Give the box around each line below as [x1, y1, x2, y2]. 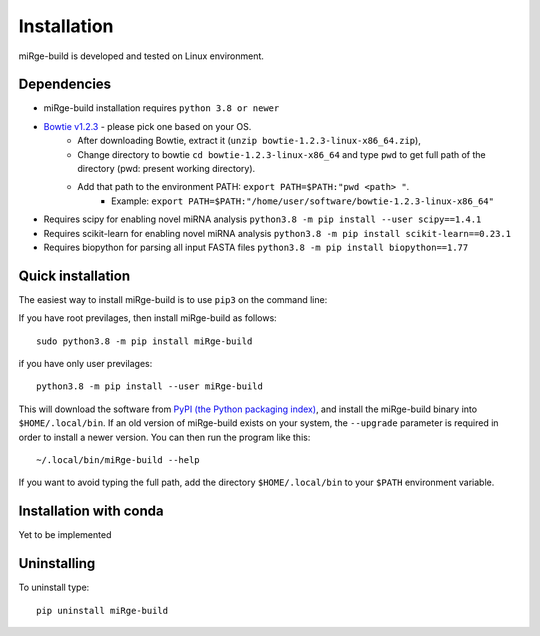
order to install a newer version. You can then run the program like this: [18, 431, 311, 443]
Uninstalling [18, 555, 96, 572]
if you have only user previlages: [18, 358, 153, 370]
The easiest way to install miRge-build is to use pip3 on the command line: [18, 293, 328, 305]
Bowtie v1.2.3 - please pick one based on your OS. [43, 120, 252, 132]
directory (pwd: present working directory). [77, 163, 256, 175]
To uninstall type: [18, 581, 90, 594]
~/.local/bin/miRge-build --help [36, 455, 200, 465]
